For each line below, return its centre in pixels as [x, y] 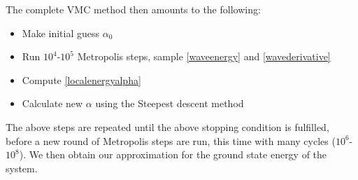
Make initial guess [61, 33]
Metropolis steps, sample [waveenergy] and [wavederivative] [204, 56]
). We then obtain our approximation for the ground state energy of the [173, 154]
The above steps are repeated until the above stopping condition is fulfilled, [167, 126]
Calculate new [52, 103]
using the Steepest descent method [170, 103]
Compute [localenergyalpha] [81, 79]
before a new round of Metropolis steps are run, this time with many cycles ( [171, 140]
